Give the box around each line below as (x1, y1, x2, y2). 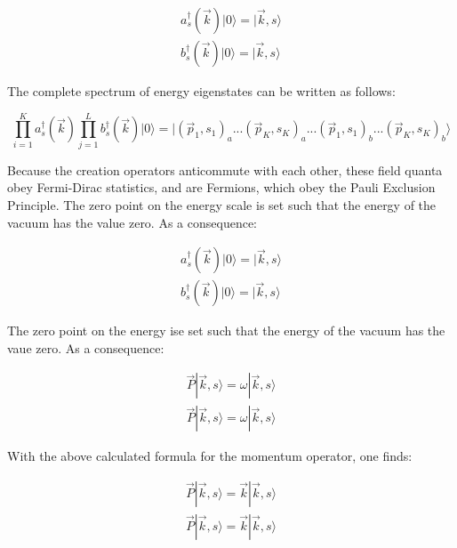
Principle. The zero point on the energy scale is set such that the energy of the (7, 195, 437, 214)
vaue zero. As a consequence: (7, 338, 164, 357)
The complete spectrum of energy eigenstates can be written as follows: (7, 82, 396, 101)
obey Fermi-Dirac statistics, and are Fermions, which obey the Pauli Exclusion (7, 178, 436, 197)
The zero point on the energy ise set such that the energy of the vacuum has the (7, 321, 445, 340)
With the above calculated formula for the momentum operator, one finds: (7, 447, 413, 465)
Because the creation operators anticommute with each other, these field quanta (7, 160, 443, 179)
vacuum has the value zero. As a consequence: (7, 213, 257, 231)
